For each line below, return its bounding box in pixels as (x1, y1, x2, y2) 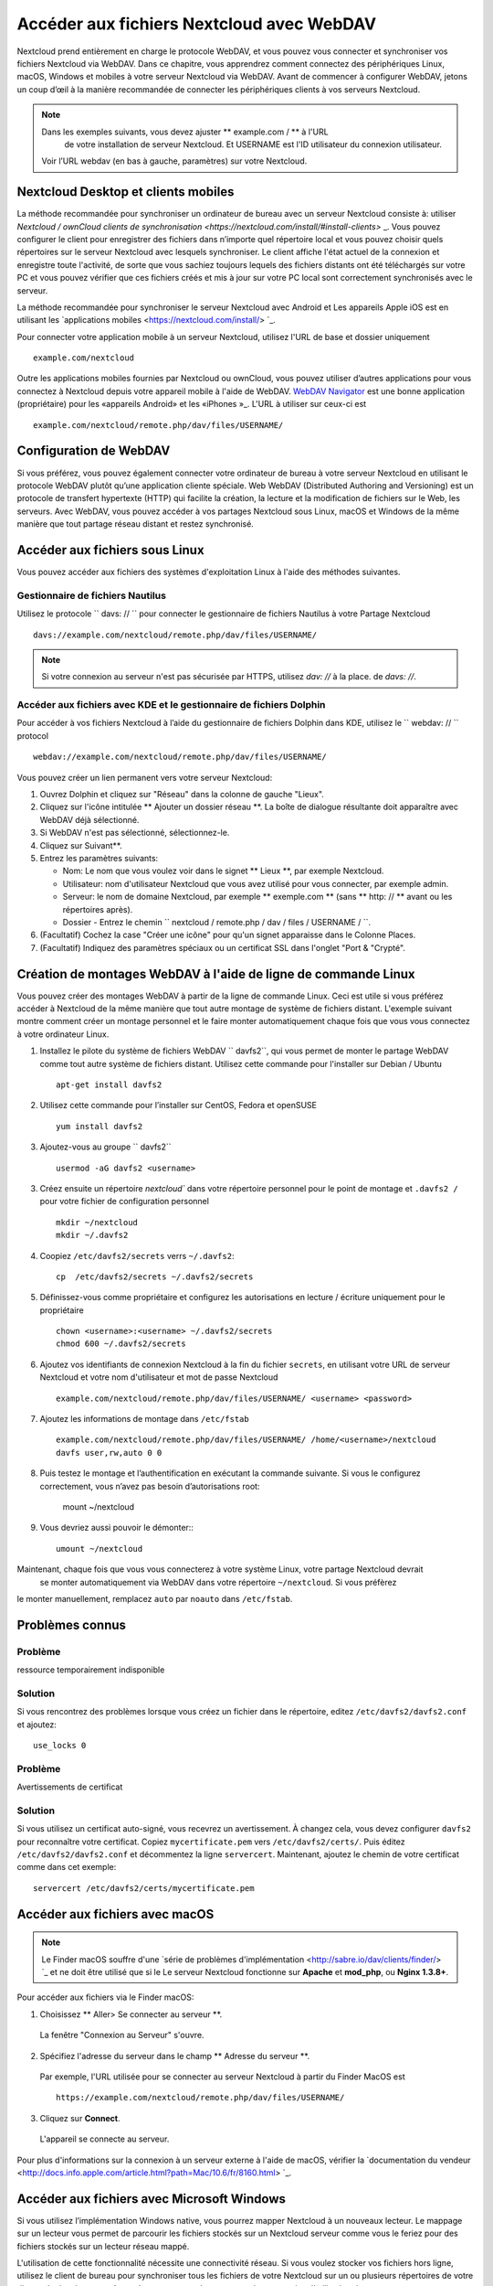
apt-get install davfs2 (56, 1079, 163, 1090)
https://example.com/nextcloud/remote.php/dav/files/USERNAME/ (56, 2092, 345, 2103)
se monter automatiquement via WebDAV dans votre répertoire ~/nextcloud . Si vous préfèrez (39, 1576, 397, 1587)
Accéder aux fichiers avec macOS (16, 1907, 215, 1922)
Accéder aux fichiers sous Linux (16, 542, 205, 558)
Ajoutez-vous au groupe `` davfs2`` (39, 1141, 173, 1152)
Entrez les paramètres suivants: (39, 853, 159, 863)
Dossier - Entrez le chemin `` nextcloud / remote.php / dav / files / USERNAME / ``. (62, 916, 372, 927)
